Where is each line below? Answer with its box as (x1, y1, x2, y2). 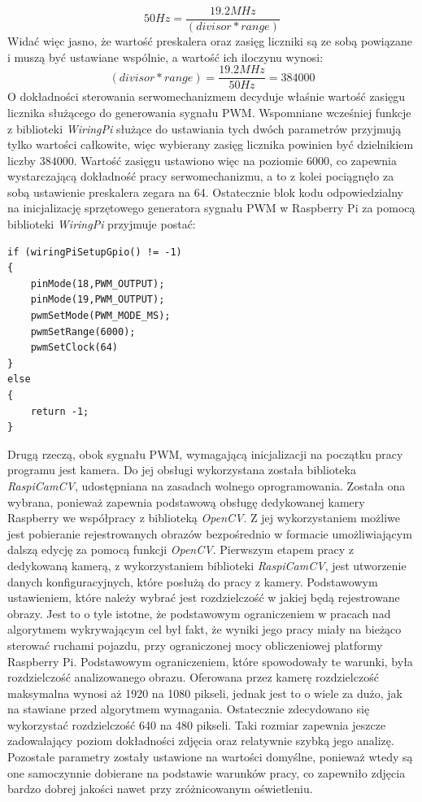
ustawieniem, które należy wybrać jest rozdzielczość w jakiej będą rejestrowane (7, 589, 400, 606)
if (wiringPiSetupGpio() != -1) (7, 246, 182, 258)
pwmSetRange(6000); (30, 325, 136, 338)
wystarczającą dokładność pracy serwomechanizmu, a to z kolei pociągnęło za (7, 168, 394, 185)
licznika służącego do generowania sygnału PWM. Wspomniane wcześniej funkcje (7, 103, 411, 120)
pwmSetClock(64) (30, 342, 119, 354)
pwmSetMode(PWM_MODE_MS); (30, 310, 171, 322)
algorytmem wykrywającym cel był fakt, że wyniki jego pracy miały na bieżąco (7, 621, 402, 638)
